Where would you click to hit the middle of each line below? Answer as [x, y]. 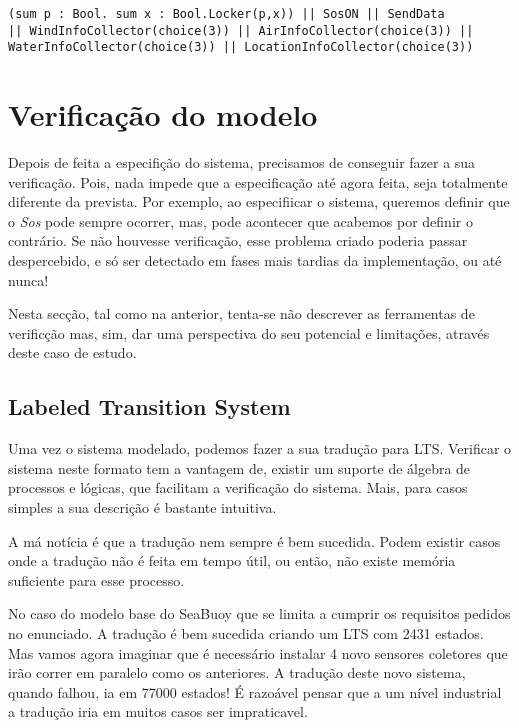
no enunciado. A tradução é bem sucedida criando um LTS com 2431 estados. [246, 632]
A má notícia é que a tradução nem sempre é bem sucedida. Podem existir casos [254, 540]
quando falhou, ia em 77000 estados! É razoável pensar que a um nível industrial [255, 691]
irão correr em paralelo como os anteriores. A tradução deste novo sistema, [237, 672]
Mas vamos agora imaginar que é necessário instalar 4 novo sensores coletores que [258, 652]
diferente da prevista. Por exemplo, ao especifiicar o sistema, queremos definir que [259, 201]
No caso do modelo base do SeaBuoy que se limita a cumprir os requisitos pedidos [259, 613]
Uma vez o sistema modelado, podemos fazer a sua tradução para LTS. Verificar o [260, 448]
